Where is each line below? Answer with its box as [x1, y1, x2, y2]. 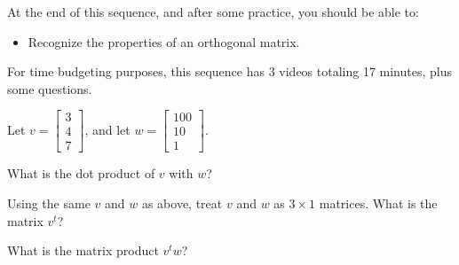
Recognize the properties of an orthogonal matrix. [28, 32, 300, 51]
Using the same [7, 194, 91, 213]
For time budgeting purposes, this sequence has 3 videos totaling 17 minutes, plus [7, 62, 453, 81]
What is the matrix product [7, 241, 159, 260]
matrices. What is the [319, 194, 438, 213]
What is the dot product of [7, 164, 155, 183]
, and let [84, 120, 131, 138]
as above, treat [141, 194, 223, 213]
